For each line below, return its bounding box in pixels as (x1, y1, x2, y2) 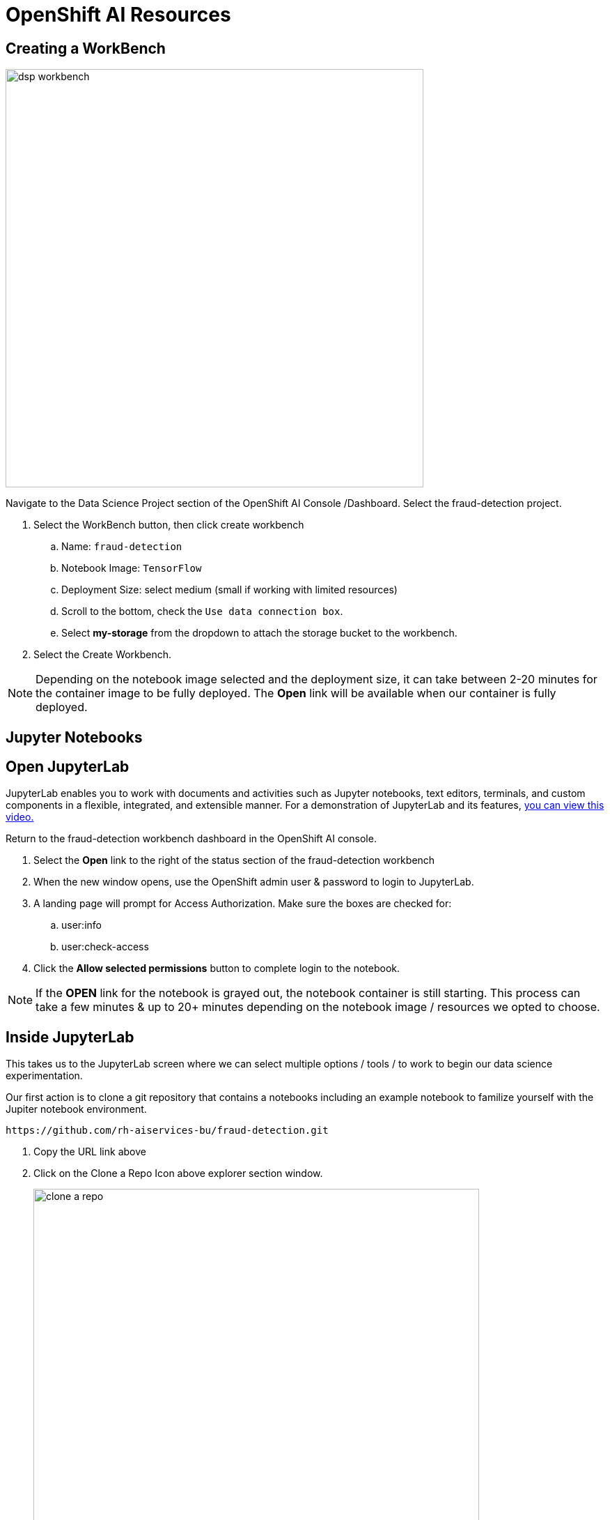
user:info (61, 919, 102, 932)
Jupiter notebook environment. (6, 1103, 147, 1116)
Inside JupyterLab (6, 1028, 134, 1046)
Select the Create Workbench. (33, 648, 172, 661)
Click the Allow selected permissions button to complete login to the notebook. (33, 962, 400, 975)
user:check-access (61, 941, 149, 953)
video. (6, 811, 34, 823)
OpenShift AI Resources (6, 3, 231, 26)
